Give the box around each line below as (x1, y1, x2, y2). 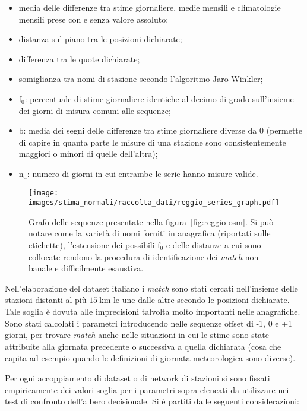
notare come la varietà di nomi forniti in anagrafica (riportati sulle (29, 227, 271, 239)
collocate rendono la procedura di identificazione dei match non (29, 250, 259, 263)
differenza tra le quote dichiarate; (18, 52, 140, 65)
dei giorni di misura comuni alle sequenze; (18, 104, 171, 116)
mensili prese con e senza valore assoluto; (18, 12, 169, 25)
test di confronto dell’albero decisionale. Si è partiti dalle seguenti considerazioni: (5, 395, 299, 407)
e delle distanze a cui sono (166, 239, 261, 251)
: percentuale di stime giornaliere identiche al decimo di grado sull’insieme (24, 92, 294, 105)
